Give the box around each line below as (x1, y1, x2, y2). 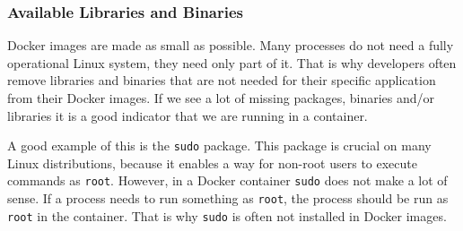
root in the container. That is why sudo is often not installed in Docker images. (7, 206, 447, 225)
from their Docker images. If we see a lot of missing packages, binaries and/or (7, 89, 435, 107)
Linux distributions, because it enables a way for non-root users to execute (7, 153, 417, 172)
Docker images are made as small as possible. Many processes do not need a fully (7, 36, 454, 55)
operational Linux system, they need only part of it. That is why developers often (7, 53, 457, 72)
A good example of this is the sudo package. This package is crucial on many (7, 136, 432, 155)
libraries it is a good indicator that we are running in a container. (7, 106, 368, 124)
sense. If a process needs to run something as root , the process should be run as (7, 189, 449, 208)
